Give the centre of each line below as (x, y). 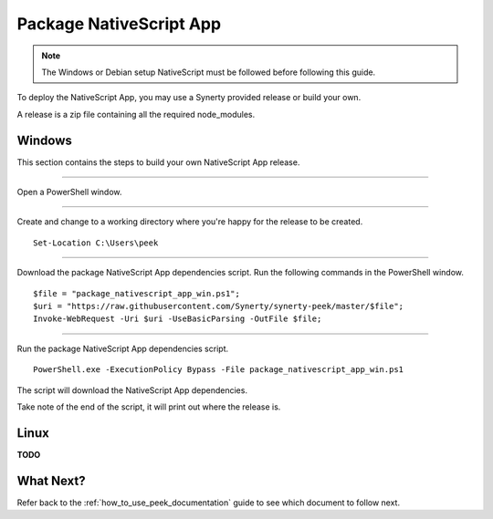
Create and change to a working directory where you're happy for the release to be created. (190, 222)
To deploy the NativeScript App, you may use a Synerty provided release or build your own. (189, 98)
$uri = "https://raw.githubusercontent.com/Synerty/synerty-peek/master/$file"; (219, 306)
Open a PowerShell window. (69, 192)
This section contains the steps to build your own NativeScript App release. (158, 162)
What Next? (51, 480)
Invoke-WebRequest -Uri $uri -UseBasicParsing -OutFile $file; (178, 319)
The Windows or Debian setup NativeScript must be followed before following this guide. (209, 72)
